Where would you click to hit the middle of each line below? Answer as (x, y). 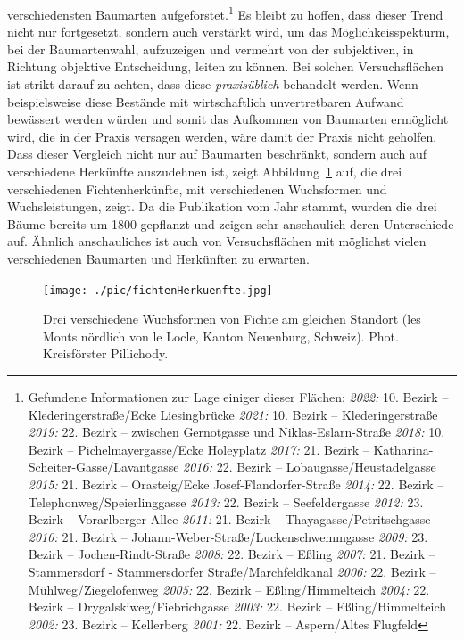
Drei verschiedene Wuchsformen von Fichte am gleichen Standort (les (232, 319)
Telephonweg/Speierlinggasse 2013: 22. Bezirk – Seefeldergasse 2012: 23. (226, 501)
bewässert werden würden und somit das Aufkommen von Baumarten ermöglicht (228, 119)
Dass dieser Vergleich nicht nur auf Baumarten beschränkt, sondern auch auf (217, 154)
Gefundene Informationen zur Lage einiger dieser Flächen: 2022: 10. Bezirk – (238, 397)
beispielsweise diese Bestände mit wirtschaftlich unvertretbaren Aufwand (206, 101)
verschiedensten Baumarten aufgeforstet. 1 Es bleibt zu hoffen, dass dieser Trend (225, 13)
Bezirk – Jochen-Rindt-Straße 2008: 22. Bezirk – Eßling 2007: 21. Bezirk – (232, 554)
